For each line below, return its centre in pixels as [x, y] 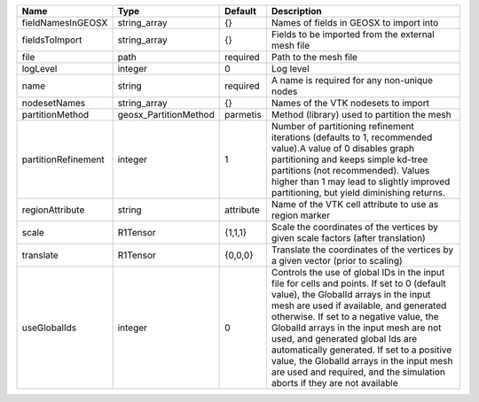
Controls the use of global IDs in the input [358, 272]
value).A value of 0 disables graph [342, 148]
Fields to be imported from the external [353, 34]
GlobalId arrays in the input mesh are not [356, 328]
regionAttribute [53, 210]
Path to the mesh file [314, 57]
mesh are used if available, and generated [359, 305]
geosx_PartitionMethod [166, 115]
